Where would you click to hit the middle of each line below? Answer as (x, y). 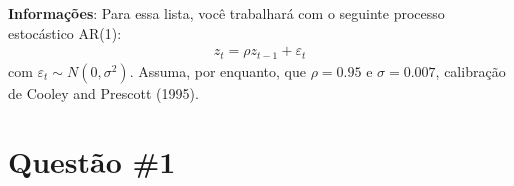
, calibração (470, 70)
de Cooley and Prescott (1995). (103, 92)
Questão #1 (92, 161)
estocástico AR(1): (65, 32)
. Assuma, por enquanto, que (217, 70)
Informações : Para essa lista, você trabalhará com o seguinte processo (226, 13)
